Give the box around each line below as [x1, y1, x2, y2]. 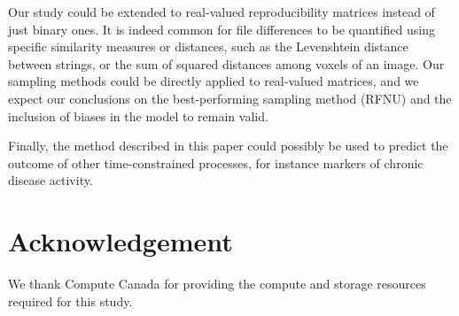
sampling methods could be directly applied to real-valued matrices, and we [8, 72, 419, 90]
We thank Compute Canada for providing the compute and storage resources [8, 274, 426, 293]
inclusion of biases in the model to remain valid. [8, 106, 268, 125]
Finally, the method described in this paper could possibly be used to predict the [8, 136, 448, 155]
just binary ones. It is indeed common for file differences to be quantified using [8, 19, 435, 38]
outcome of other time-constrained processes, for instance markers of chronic [8, 153, 424, 172]
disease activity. [8, 171, 93, 189]
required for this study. [8, 291, 133, 310]
